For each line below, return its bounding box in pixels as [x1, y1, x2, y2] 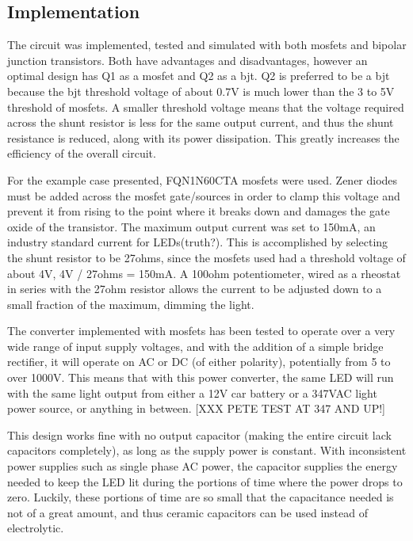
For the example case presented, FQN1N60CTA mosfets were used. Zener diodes [7, 171, 398, 188]
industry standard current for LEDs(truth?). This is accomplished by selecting [7, 234, 388, 250]
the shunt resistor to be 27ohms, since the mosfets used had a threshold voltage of [7, 249, 406, 265]
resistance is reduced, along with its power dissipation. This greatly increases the [7, 129, 400, 146]
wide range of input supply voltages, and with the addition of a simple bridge [7, 337, 384, 354]
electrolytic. [7, 520, 64, 536]
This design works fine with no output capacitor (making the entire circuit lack [7, 426, 392, 443]
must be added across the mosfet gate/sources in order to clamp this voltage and [7, 187, 400, 204]
